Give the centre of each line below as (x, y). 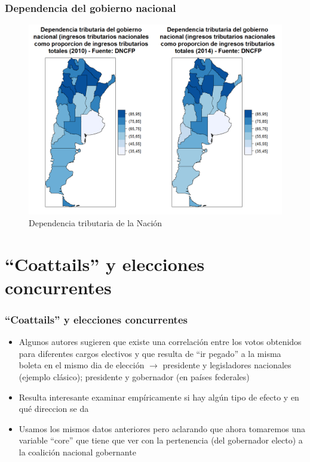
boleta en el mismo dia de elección (82, 365)
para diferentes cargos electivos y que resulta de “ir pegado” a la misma (150, 353)
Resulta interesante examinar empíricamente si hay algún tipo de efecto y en (159, 397)
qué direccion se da (54, 409)
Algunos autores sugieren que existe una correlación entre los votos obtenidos (160, 342)
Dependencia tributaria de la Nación (96, 222)
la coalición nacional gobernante (77, 452)
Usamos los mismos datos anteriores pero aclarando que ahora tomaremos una (162, 428)
